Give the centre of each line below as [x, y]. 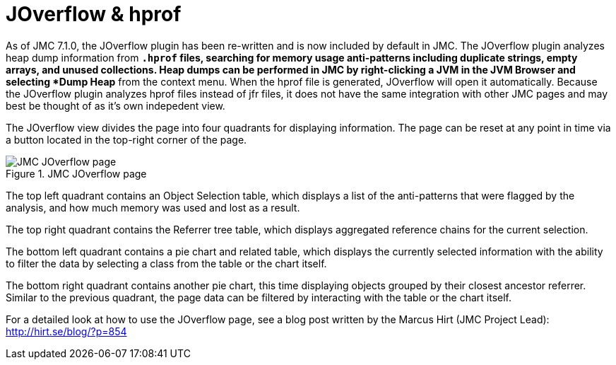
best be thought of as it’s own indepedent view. [115, 105]
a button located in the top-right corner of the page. [126, 139]
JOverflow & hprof [94, 14]
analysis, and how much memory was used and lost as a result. [153, 207]
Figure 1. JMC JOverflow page [76, 173]
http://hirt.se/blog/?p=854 [66, 331]
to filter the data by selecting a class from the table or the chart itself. [166, 263]
